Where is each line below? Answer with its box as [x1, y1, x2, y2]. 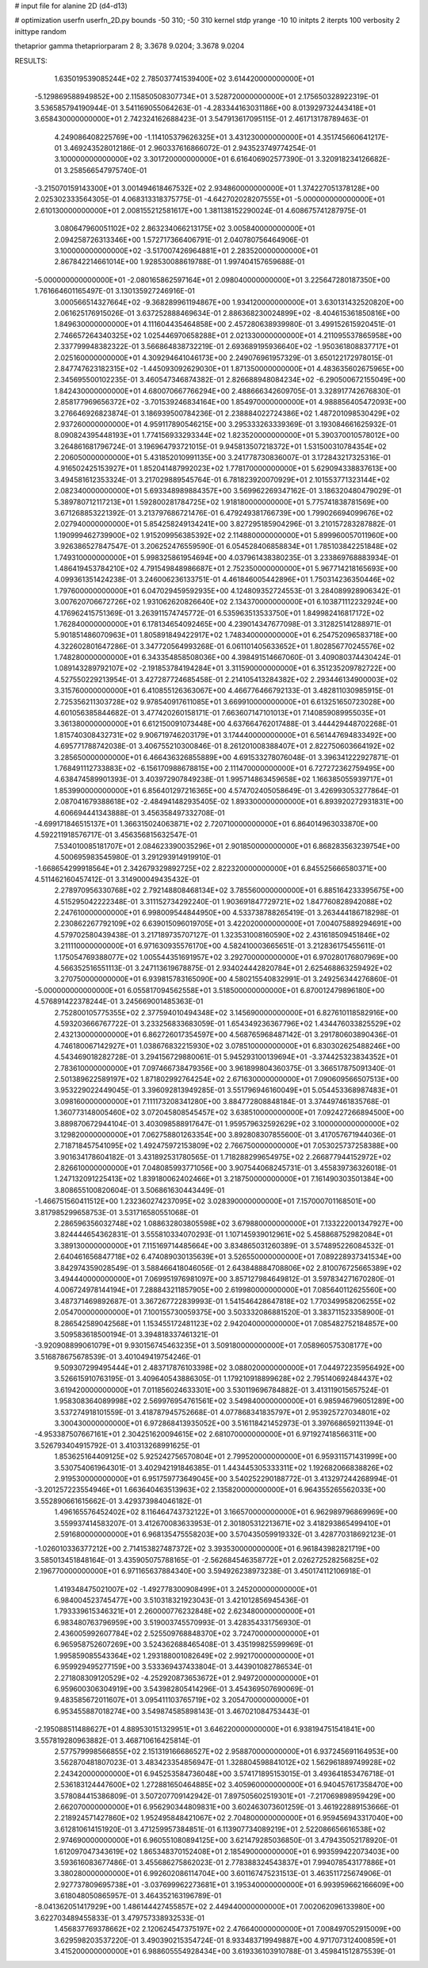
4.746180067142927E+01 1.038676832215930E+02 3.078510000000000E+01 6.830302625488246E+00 [54, 1041, 400, 1050]
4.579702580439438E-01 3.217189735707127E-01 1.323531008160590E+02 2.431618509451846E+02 [54, 930, 390, 939]
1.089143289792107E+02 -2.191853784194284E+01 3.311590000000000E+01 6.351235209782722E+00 [54, 663, 396, 673]
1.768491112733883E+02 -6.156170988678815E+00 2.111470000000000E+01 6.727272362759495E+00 [54, 764, 396, 773]
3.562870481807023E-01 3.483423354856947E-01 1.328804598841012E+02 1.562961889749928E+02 [54, 1758, 396, 1767]
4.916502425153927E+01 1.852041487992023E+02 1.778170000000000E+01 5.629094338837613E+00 [54, 464, 397, 474]
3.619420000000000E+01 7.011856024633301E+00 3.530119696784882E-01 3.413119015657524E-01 [54, 1385, 389, 1394]
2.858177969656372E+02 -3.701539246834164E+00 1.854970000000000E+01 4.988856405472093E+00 [54, 397, 407, 407]
